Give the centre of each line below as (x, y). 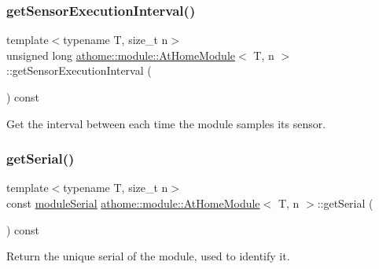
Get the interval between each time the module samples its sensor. (166, 123)
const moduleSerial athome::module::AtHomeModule (133, 203)
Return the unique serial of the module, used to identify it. (148, 256)
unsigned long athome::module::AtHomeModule (121, 55)
